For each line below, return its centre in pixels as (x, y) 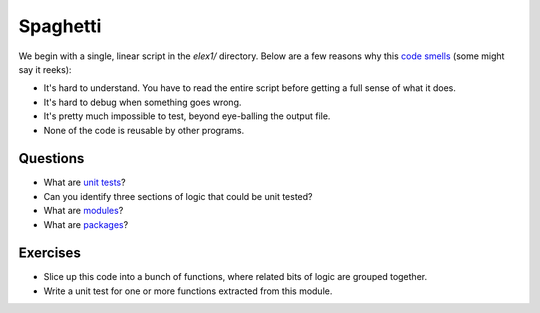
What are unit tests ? (84, 182)
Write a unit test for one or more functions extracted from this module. (188, 291)
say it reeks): (45, 69)
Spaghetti (60, 26)
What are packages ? (86, 224)
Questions (51, 158)
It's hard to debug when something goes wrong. (142, 102)
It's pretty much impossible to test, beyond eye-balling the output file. (187, 116)
